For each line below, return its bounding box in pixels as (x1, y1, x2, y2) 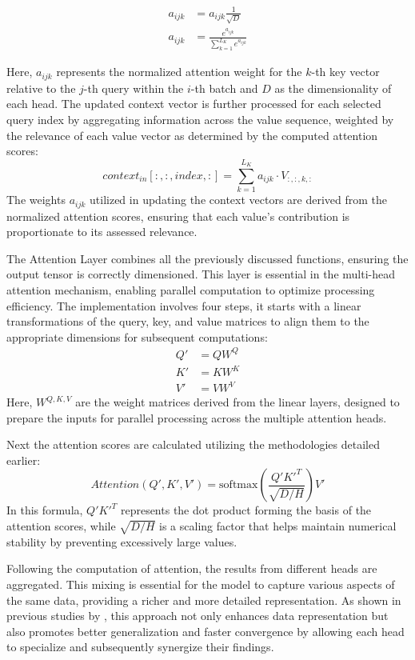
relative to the (6, 79, 76, 96)
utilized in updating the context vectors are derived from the (90, 191, 388, 208)
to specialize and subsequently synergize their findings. (6, 638, 274, 655)
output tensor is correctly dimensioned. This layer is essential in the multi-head (6, 266, 396, 282)
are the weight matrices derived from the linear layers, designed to (75, 394, 400, 410)
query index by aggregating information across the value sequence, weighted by (6, 110, 394, 127)
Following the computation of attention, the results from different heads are (6, 560, 377, 577)
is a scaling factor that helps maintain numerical (159, 517, 397, 534)
